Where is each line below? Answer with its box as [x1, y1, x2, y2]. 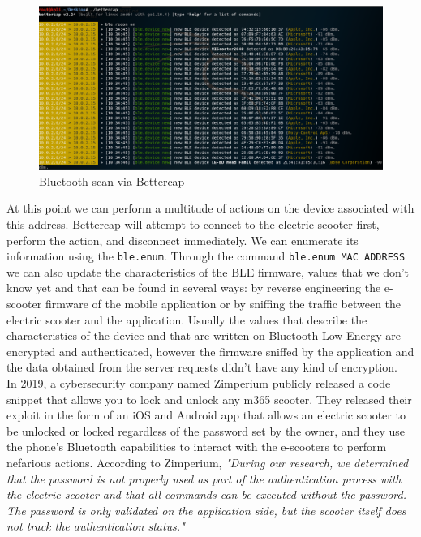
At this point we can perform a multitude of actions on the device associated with [6, 200, 415, 217]
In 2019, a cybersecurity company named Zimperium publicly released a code [6, 375, 391, 392]
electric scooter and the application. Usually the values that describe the [6, 311, 367, 328]
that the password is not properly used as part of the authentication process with [6, 470, 402, 487]
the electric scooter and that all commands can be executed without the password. [6, 486, 406, 503]
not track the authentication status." [6, 518, 185, 535]
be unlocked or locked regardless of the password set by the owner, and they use [6, 422, 406, 439]
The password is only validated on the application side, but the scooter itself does [6, 501, 406, 518]
